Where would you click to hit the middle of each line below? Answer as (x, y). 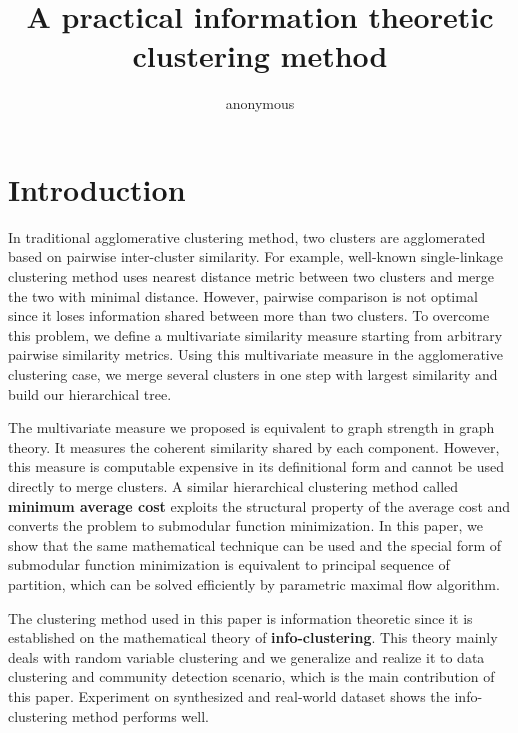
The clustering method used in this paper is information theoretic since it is (240, 617)
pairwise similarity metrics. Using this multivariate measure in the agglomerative (255, 354)
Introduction (97, 188)
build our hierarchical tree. (90, 393)
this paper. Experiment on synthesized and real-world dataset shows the (229, 695)
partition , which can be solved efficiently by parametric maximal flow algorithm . (254, 583)
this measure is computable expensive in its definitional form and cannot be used (256, 466)
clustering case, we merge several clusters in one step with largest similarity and (253, 374)
